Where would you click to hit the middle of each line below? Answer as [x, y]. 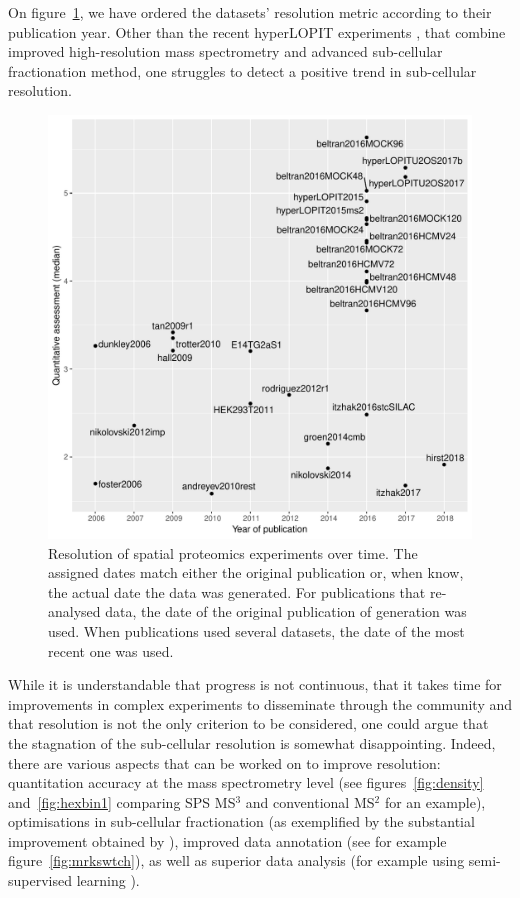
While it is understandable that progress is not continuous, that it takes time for [255, 684]
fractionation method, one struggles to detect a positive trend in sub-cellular [242, 70]
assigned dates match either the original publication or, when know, [256, 572]
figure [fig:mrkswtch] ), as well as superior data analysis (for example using [236, 860]
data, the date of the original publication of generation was [286, 611]
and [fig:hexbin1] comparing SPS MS [122, 801]
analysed [74, 611]
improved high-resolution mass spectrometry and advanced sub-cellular [225, 51]
